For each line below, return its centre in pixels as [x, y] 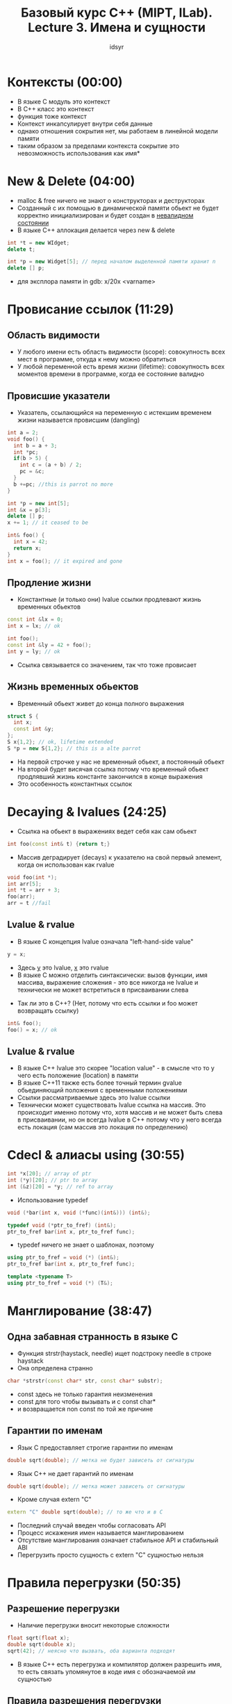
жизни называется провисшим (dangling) [78, 420]
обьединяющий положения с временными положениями [102, 1090]
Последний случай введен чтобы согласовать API [92, 1525]
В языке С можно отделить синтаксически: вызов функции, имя [112, 975]
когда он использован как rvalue [66, 865]
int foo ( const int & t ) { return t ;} [59, 844]
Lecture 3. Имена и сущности [117, 27]
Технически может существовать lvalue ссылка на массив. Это [111, 1105]
